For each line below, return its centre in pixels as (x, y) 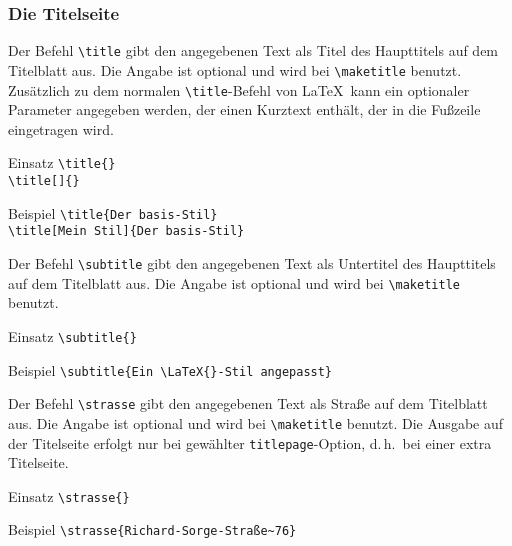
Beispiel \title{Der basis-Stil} (113, 212)
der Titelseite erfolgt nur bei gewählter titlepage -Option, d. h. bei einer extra (250, 442)
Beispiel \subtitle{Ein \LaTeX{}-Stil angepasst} (170, 369)
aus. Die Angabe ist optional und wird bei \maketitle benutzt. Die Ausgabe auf (256, 422)
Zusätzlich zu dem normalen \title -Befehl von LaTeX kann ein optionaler (239, 89)
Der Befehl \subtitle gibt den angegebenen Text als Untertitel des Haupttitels (252, 263)
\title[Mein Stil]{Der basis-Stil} (126, 231)
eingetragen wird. (61, 128)
